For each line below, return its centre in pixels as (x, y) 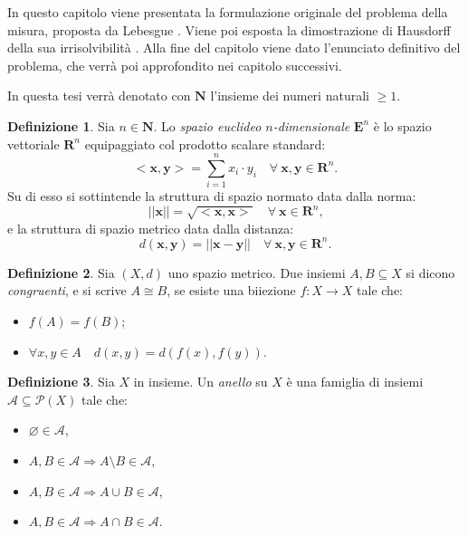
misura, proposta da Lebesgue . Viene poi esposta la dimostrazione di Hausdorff (229, 29)
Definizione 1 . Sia (61, 125)
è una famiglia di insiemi (355, 382)
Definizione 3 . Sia (61, 382)
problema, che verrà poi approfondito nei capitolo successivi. (175, 65)
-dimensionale (311, 125)
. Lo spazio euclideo (207, 125)
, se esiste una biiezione (231, 290)
